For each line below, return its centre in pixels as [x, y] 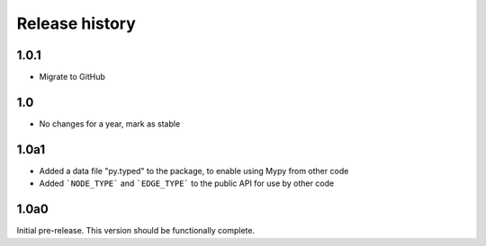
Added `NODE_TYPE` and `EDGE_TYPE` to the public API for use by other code [187, 183]
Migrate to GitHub [72, 77]
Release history [76, 23]
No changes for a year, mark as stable [110, 123]
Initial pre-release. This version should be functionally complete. [136, 231]
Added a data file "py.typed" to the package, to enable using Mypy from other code [194, 171]
